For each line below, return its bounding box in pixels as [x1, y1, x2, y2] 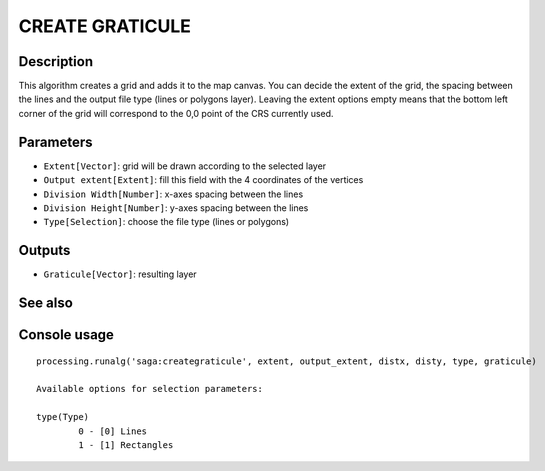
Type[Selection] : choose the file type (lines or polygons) [43, 216, 290, 228]
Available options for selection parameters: [36, 383, 264, 395]
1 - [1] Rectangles [78, 439, 174, 450]
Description [18, 53, 94, 70]
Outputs [18, 242, 71, 259]
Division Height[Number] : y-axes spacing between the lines [43, 201, 309, 214]
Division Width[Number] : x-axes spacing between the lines [43, 188, 304, 200]
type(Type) [36, 411, 90, 423]
